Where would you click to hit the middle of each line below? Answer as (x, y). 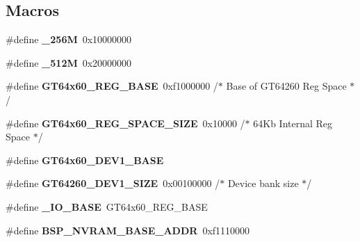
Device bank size (263, 183)
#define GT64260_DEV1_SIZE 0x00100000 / (113, 183)
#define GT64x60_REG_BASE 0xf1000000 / (112, 86)
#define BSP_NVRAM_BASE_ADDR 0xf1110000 (128, 230)
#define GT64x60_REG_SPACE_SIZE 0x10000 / (125, 123)
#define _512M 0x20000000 (69, 62)
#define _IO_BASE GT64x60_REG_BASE (107, 206)
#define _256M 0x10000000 (69, 39)
